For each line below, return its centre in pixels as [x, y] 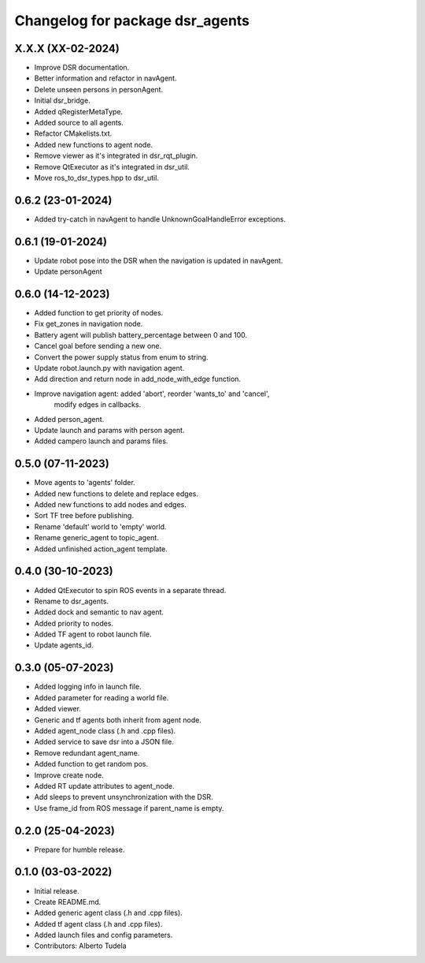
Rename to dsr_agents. [72, 601]
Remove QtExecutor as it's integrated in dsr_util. [112, 166]
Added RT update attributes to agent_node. [104, 786]
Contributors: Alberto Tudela [80, 946]
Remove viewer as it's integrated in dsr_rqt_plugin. [116, 156]
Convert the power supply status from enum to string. [121, 357]
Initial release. [57, 890]
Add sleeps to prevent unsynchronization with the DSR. [124, 797]
